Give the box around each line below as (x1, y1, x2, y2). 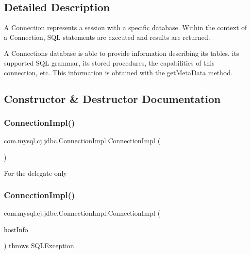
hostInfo (4, 224, 28, 234)
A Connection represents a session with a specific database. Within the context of (4, 22, 247, 33)
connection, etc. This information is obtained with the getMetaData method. (4, 67, 233, 77)
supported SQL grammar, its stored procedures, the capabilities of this (4, 57, 215, 68)
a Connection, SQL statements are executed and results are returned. (4, 32, 210, 42)
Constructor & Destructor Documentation (4, 91, 221, 106)
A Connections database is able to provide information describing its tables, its (4, 48, 239, 58)
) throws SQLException (4, 240, 74, 251)
